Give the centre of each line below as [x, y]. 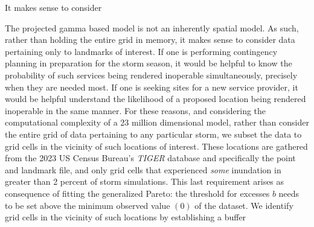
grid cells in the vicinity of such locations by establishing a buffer [126, 217]
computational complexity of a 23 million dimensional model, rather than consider [157, 122]
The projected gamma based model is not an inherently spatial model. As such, [152, 27]
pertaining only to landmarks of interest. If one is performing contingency [141, 51]
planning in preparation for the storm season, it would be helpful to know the [149, 63]
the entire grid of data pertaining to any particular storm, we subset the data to [153, 134]
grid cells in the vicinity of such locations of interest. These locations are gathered [156, 146]
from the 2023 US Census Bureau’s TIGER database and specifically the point [150, 158]
